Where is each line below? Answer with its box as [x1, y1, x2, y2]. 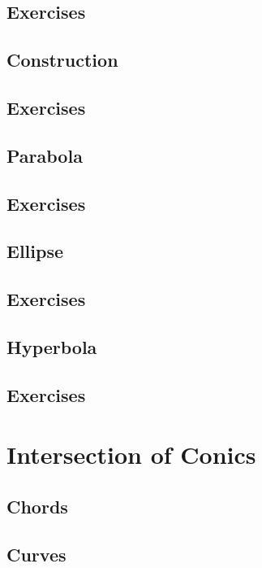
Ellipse [6, 238, 63, 264]
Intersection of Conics [6, 438, 256, 471]
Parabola [6, 142, 83, 168]
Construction [6, 47, 118, 72]
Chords [6, 493, 68, 518]
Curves [6, 541, 67, 566]
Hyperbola [6, 334, 97, 359]
